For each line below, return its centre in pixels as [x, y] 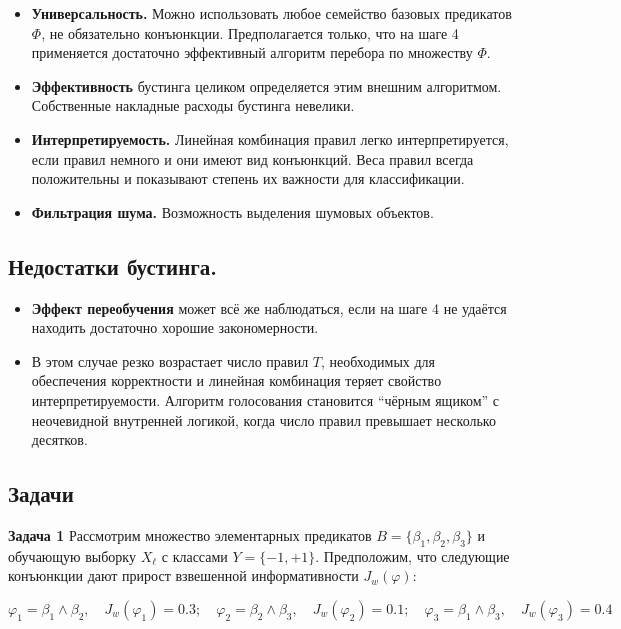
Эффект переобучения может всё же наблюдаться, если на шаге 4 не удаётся [269, 307]
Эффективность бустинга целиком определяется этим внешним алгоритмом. [266, 85]
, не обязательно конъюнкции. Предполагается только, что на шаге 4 [250, 32]
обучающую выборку [72, 555]
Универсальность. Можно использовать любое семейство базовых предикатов [271, 13]
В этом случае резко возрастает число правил [170, 360]
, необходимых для [378, 360]
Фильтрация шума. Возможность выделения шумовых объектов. [232, 211]
